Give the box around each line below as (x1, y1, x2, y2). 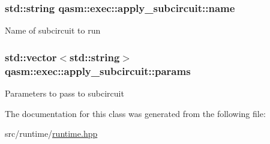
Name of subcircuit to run (5, 24, 101, 37)
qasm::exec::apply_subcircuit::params (5, 63, 191, 78)
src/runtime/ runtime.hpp (5, 127, 98, 140)
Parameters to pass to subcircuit (5, 86, 124, 99)
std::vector (5, 49, 57, 64)
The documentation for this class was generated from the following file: (5, 107, 266, 119)
